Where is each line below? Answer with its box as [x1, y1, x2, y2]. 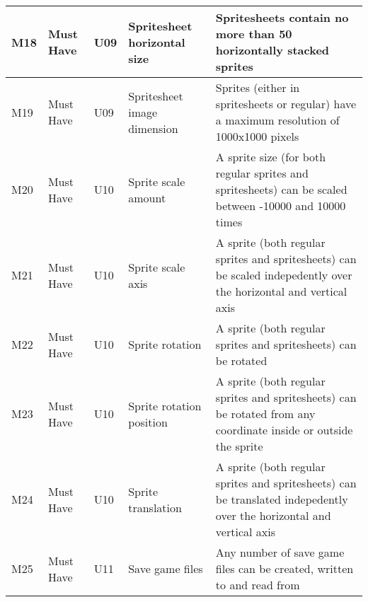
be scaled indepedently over [215, 267, 352, 283]
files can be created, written [215, 560, 354, 577]
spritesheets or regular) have [215, 95, 357, 112]
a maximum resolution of [215, 112, 340, 128]
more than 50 [215, 25, 292, 42]
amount [128, 189, 166, 206]
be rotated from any [215, 405, 316, 422]
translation [128, 499, 182, 516]
